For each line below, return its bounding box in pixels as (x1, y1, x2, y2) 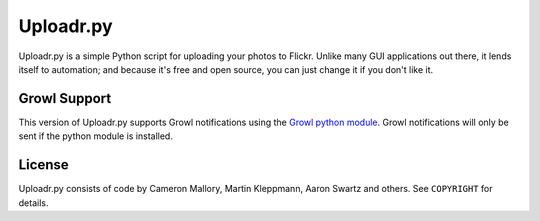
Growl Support (18, 90, 112, 107)
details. (18, 196, 49, 209)
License (18, 156, 69, 174)
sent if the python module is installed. (18, 130, 174, 142)
